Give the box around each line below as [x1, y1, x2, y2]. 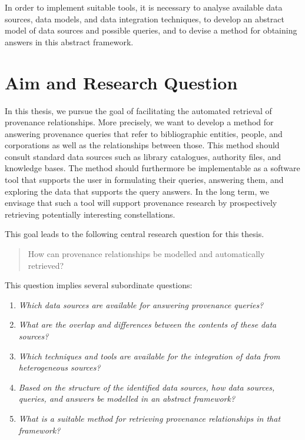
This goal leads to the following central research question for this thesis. [5, 228, 264, 240]
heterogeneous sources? [18, 361, 101, 374]
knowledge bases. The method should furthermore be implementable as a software [5, 162, 300, 174]
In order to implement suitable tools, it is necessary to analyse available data [5, 1, 283, 13]
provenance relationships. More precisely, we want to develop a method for [5, 116, 274, 128]
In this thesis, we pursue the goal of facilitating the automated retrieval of [5, 104, 272, 116]
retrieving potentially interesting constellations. [5, 208, 175, 220]
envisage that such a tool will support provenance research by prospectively [5, 196, 277, 209]
